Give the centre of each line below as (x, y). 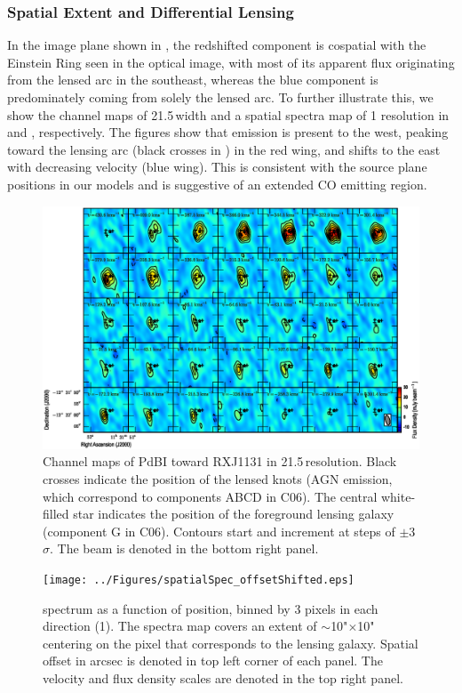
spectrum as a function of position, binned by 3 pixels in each (211, 608)
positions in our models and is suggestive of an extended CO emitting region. (217, 184)
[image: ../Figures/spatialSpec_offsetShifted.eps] (199, 580)
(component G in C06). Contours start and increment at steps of (219, 531)
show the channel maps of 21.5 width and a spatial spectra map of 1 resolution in (228, 114)
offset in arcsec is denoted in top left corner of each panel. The (213, 661)
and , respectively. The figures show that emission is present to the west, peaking (228, 132)
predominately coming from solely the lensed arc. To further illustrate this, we (220, 97)
